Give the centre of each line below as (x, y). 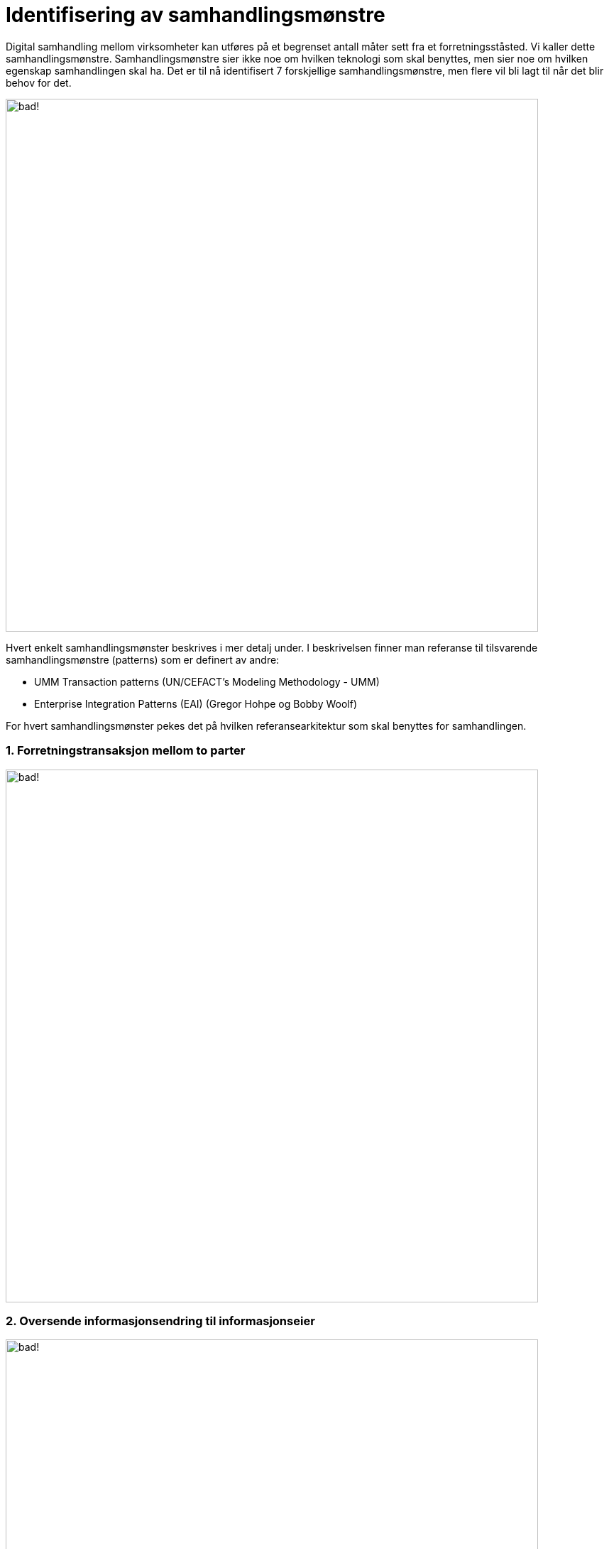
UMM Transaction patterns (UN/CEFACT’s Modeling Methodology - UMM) (207, 681)
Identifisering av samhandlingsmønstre (196, 15)
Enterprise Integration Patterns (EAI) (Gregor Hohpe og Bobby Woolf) (196, 703)
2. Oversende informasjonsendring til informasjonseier (160, 1321)
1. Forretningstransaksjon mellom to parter (126, 751)
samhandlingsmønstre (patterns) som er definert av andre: (143, 659)
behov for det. (39, 82)
